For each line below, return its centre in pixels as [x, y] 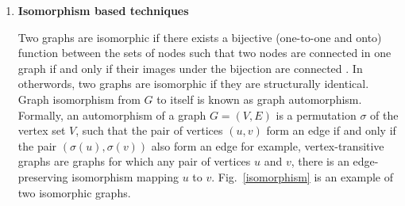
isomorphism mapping [125, 176]
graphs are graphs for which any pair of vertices [134, 161]
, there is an [320, 161]
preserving [43, 176]
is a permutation [316, 114]
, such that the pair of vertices [149, 130]
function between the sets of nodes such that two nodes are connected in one [204, 53]
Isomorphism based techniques [103, 10]
